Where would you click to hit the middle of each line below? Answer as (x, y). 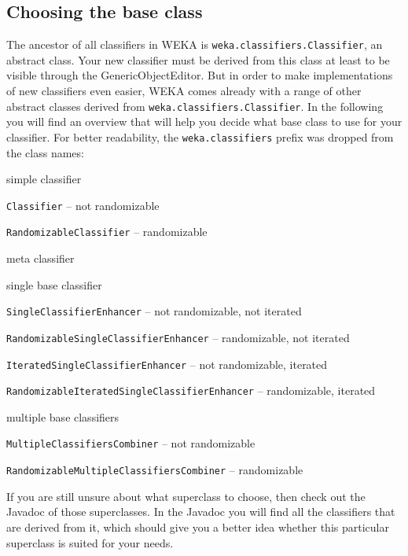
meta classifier (40, 258)
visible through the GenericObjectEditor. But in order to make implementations (200, 75)
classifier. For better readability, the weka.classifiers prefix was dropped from (200, 136)
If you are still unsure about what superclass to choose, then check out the (186, 496)
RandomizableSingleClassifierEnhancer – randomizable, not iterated (178, 337)
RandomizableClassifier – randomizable (107, 232)
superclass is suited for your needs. (90, 542)
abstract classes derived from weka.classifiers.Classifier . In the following (195, 106)
